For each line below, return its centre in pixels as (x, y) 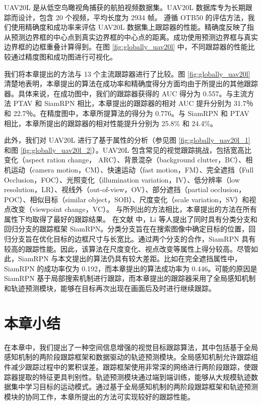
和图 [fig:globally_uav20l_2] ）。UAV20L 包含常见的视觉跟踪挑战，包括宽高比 (128, 150)
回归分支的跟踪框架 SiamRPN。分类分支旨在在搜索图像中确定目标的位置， (126, 229)
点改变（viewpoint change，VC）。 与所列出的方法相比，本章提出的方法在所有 (130, 209)
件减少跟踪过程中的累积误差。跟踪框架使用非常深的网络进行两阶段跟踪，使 (127, 366)
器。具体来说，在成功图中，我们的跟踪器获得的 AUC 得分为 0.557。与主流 (126, 93)
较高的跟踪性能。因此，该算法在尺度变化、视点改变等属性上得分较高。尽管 (127, 248)
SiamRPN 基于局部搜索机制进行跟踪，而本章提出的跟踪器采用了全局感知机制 (130, 278)
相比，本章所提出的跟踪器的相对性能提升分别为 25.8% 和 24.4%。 (111, 123)
